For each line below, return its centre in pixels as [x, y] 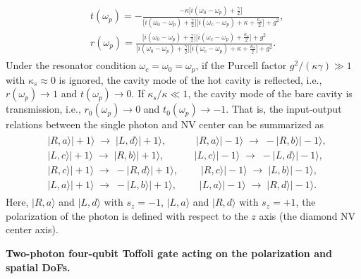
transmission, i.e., [43, 109]
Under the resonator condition [71, 65]
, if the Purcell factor [241, 65]
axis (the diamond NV [307, 215]
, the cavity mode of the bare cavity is [270, 93]
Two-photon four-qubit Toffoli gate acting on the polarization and [169, 253]
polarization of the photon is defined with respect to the [127, 215]
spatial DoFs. [38, 267]
